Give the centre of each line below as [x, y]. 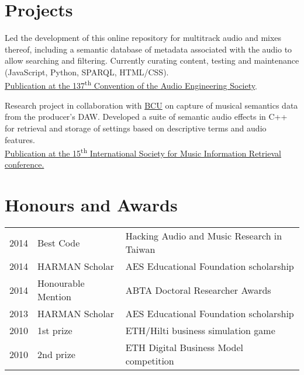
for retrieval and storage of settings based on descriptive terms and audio [136, 128]
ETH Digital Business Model [184, 348]
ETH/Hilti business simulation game [200, 331]
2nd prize [56, 354]
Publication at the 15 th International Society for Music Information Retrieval [143, 152]
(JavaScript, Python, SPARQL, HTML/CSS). [87, 72]
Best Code [59, 242]
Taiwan [140, 249]
